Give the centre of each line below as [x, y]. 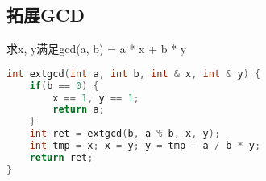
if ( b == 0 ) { [64, 86]
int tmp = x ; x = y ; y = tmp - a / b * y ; [145, 146]
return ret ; [61, 157]
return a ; [79, 110]
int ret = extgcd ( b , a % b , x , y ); [125, 134]
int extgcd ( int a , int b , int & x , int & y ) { [134, 74]
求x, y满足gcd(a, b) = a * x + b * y [97, 49]
